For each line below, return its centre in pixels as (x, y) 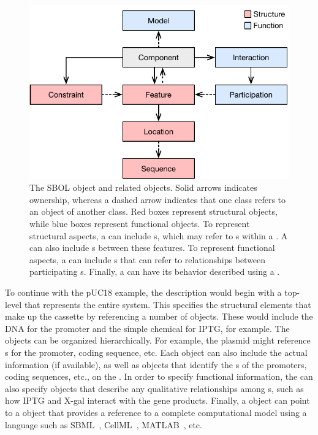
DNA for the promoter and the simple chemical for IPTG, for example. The (147, 328)
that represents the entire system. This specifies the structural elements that (168, 304)
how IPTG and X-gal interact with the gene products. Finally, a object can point (157, 400)
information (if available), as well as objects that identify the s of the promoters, (156, 364)
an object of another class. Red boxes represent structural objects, (153, 211)
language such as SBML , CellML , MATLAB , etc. (104, 424)
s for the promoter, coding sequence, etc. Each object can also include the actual (156, 352)
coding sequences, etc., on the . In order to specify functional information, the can (159, 376)
